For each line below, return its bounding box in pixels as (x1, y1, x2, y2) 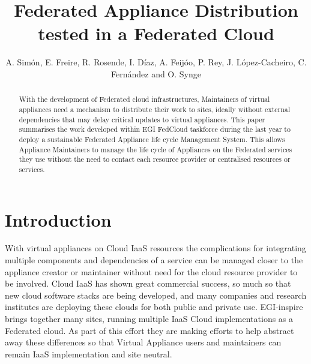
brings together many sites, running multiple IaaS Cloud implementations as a (5, 312, 294, 325)
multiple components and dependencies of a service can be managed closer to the (5, 254, 303, 266)
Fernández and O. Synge (111, 67, 201, 80)
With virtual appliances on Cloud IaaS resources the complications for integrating (5, 242, 306, 254)
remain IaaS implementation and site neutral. (5, 347, 172, 360)
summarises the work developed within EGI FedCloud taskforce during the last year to (19, 124, 291, 134)
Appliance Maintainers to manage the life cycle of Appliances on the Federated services (19, 144, 292, 154)
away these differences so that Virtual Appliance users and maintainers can (5, 336, 282, 348)
